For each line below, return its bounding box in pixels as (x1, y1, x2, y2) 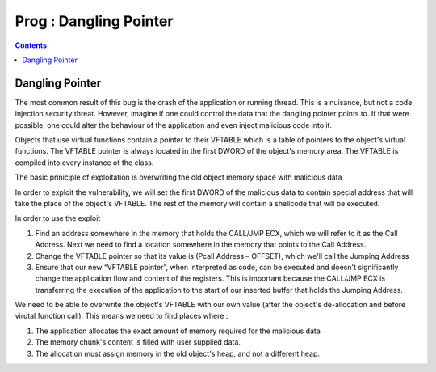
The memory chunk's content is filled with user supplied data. (35, 337, 241, 347)
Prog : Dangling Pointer (15, 12, 174, 30)
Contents (15, 40, 48, 50)
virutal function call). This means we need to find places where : (15, 311, 228, 321)
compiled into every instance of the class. (15, 158, 154, 167)
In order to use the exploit (15, 213, 101, 223)
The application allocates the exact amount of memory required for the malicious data (35, 326, 321, 336)
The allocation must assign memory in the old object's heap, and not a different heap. (35, 349, 321, 358)
